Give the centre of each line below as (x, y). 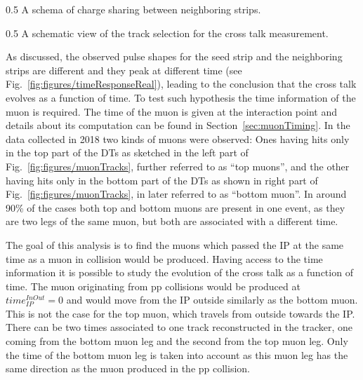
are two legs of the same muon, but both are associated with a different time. (172, 221)
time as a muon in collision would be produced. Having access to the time (164, 258)
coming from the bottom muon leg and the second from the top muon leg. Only (177, 341)
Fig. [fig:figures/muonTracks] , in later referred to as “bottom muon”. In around (176, 194)
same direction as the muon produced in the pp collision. (128, 368)
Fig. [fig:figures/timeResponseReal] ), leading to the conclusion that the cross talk (181, 84)
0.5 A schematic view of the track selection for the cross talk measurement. (167, 33)
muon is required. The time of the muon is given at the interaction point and (171, 111)
